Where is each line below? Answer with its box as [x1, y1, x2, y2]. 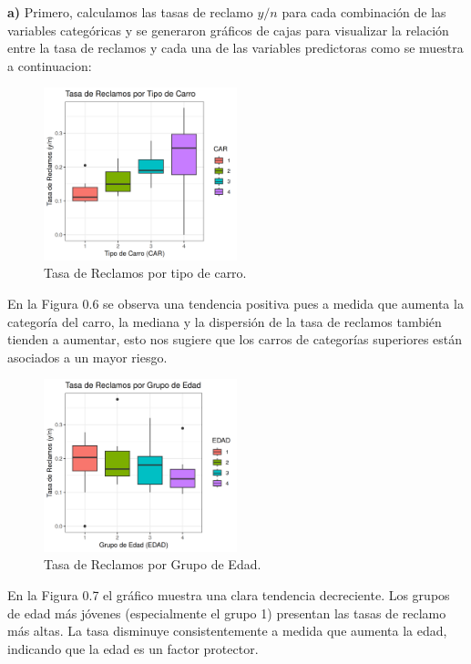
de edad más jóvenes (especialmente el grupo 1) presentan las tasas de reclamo [7, 603, 446, 622]
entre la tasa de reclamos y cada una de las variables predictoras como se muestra [7, 38, 464, 57]
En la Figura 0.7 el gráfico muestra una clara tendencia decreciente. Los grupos [7, 585, 450, 604]
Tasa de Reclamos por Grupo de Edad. [44, 555, 261, 574]
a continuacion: [7, 56, 92, 75]
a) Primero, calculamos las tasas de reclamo [7, 3, 253, 21]
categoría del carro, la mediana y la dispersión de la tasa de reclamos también [7, 312, 442, 331]
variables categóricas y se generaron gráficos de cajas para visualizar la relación [7, 20, 449, 39]
